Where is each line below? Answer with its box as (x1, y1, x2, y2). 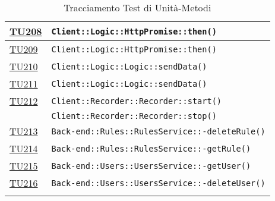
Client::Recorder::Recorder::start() (51, 96, 222, 106)
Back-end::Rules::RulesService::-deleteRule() (51, 126, 265, 136)
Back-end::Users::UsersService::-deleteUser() (51, 178, 265, 188)
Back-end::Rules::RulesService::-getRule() (51, 143, 251, 153)
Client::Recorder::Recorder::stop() (51, 111, 217, 121)
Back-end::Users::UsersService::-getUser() (51, 161, 251, 171)
